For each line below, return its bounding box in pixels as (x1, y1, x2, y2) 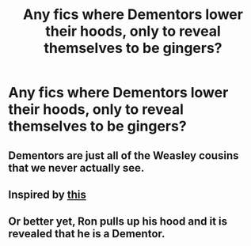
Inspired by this (8, 187, 87, 201)
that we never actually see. (8, 161, 145, 175)
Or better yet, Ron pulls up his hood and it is (8, 215, 228, 229)
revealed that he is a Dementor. (8, 227, 165, 240)
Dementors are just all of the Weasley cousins (8, 149, 239, 162)
